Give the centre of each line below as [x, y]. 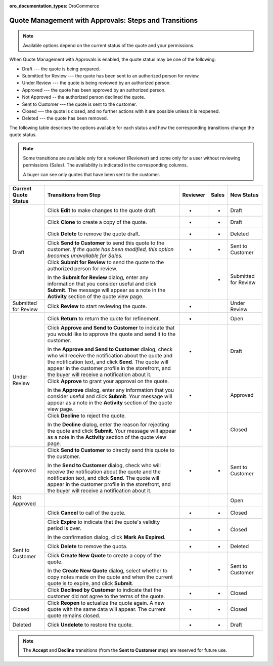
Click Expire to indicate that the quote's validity [104, 522]
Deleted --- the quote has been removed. [65, 118]
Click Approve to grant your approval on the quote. [108, 381]
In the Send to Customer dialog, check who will [104, 466]
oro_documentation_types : [38, 6]
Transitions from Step [74, 195]
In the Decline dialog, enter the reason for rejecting [108, 425]
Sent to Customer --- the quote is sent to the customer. [80, 104]
